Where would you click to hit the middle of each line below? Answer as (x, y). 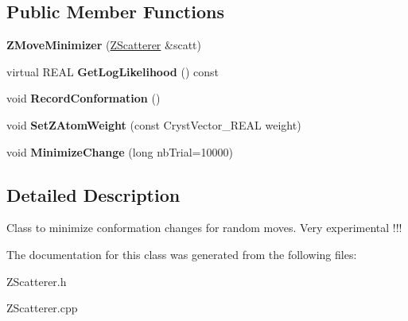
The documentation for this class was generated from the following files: (182, 254)
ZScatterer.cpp (42, 308)
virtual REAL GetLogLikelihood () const (113, 71)
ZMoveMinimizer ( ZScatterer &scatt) (104, 45)
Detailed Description (93, 194)
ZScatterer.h (37, 281)
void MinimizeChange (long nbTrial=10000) (120, 151)
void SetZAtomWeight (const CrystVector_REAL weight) (154, 124)
